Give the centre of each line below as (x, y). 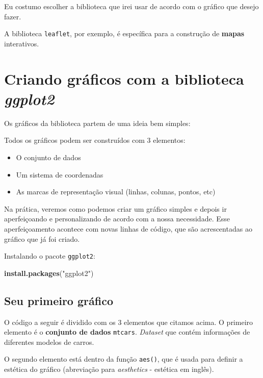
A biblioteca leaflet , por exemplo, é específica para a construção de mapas (124, 33)
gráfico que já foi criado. (42, 238)
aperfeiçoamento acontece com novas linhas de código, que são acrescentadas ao (128, 228)
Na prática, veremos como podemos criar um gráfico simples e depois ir (115, 208)
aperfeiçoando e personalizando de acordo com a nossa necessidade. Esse (117, 219)
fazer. (13, 16)
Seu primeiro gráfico (59, 300)
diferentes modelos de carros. (49, 342)
